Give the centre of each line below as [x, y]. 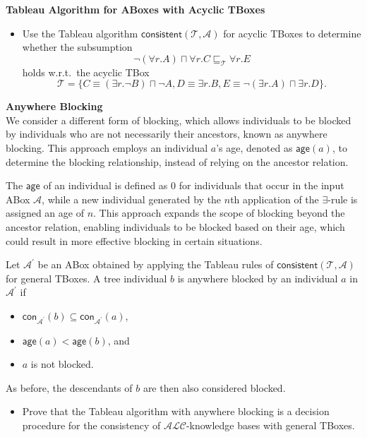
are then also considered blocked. [214, 387]
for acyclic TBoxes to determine [292, 33]
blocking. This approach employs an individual [107, 147]
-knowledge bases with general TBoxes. [270, 425]
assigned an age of [45, 213]
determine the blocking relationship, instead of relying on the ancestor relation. [177, 161]
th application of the [275, 199]
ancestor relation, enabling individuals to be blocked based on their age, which [175, 226]
